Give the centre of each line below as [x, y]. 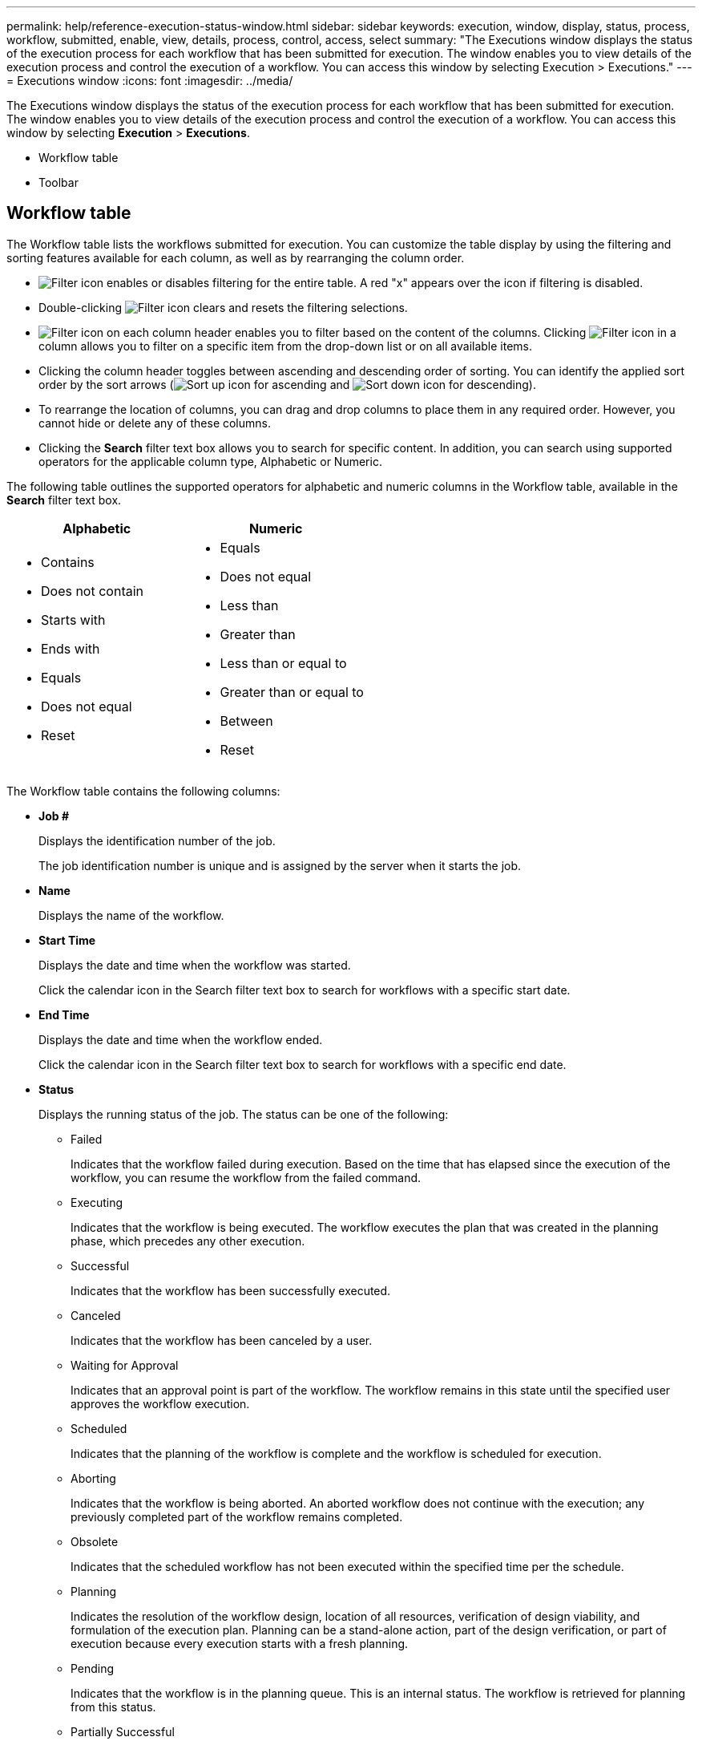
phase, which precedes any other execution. [188, 1241]
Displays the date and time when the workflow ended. [181, 1039]
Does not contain [93, 591]
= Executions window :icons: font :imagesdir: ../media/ [150, 81]
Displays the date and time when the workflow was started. [195, 965]
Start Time [67, 940]
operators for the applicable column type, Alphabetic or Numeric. [210, 461]
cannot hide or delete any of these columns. [155, 423]
